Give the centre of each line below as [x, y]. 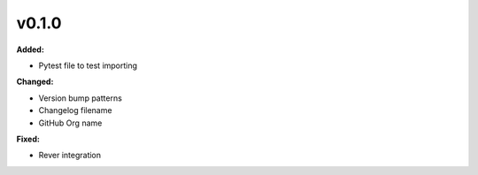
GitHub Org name [70, 123]
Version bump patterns [81, 98]
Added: [30, 49]
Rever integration [70, 156]
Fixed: [28, 139]
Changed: [35, 82]
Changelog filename [75, 110]
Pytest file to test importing [88, 65]
